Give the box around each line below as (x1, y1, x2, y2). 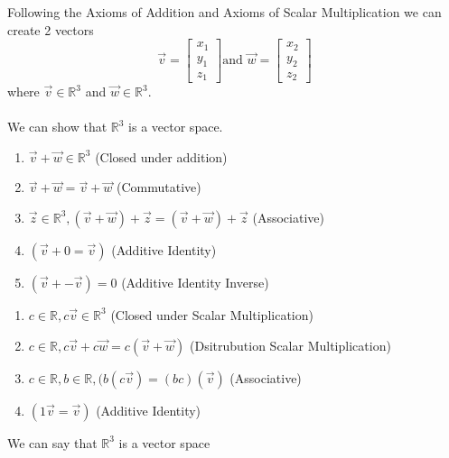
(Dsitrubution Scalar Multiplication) (189, 335, 391, 354)
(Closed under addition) (95, 147, 228, 166)
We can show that (7, 117, 108, 136)
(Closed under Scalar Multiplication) (110, 305, 313, 324)
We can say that (7, 433, 98, 452)
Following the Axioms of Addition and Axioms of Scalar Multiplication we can (7, 3, 442, 21)
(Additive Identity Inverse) (121, 272, 269, 291)
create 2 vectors (7, 20, 94, 39)
